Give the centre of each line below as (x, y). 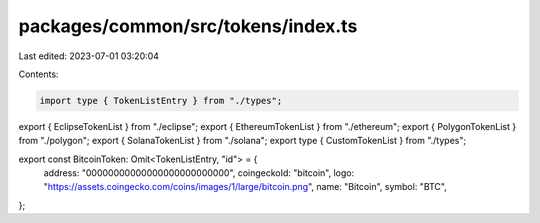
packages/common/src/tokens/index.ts (188, 26)
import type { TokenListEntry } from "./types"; (161, 100)
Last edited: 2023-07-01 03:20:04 (89, 56)
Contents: (38, 74)
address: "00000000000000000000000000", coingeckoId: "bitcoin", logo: (199, 173)
